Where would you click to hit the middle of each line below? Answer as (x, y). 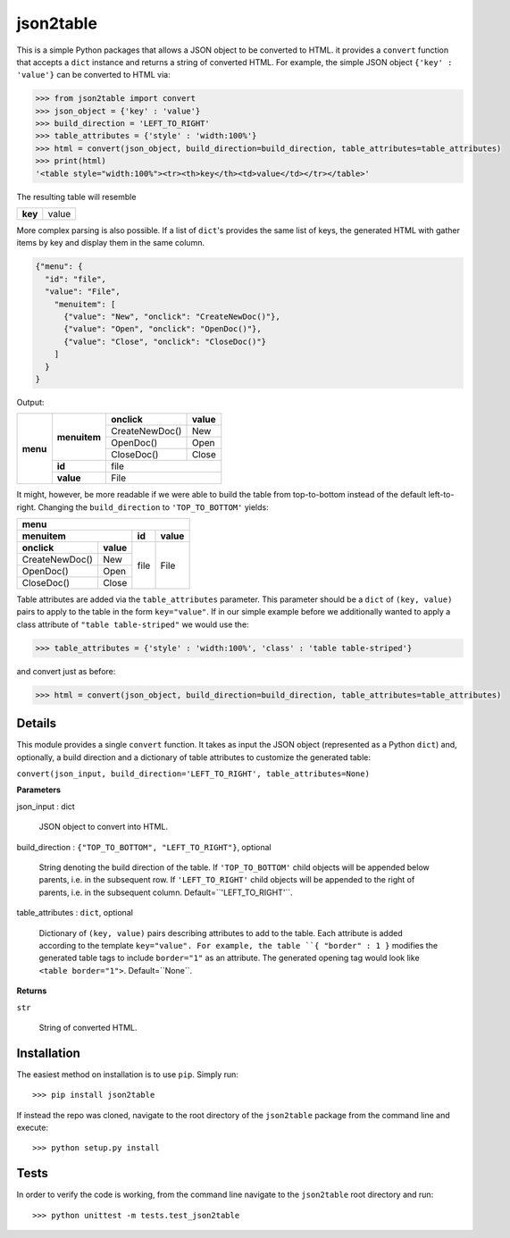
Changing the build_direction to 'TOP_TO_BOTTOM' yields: (153, 507)
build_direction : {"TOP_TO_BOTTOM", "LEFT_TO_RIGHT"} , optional (144, 847)
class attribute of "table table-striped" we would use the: (133, 624)
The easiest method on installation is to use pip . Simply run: (127, 1074)
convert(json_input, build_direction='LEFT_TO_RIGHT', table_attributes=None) (193, 774)
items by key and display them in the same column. (111, 243)
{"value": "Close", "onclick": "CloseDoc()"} (165, 341)
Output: (30, 402)
